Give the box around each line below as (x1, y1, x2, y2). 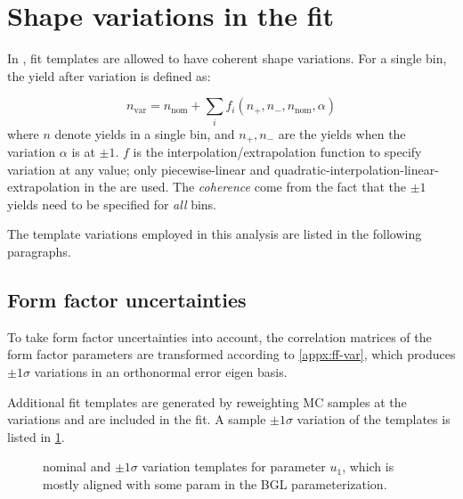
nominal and (43, 457, 111, 476)
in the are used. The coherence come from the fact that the (84, 177, 407, 196)
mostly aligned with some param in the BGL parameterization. (43, 475, 387, 494)
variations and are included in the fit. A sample (7, 410, 266, 429)
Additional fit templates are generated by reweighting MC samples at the (7, 392, 407, 411)
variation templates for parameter (142, 457, 326, 476)
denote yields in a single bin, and (54, 124, 235, 143)
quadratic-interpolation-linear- (273, 160, 439, 178)
